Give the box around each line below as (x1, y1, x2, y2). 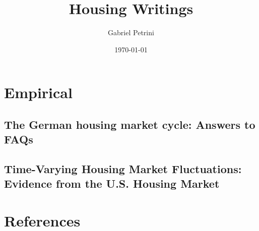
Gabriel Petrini (108, 27, 154, 38)
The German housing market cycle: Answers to (4, 116, 255, 132)
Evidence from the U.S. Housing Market (4, 176, 220, 191)
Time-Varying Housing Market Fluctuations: (4, 161, 242, 177)
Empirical (4, 82, 73, 103)
